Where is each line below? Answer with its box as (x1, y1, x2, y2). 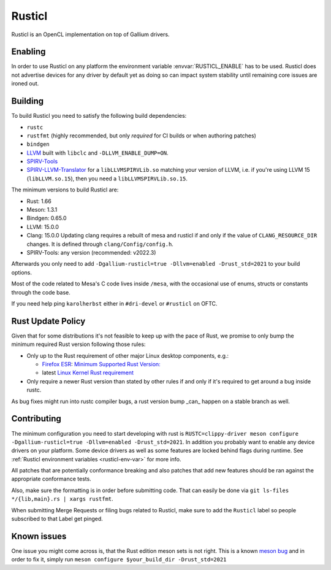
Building (11, 96, 44, 107)
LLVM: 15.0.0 (26, 223, 59, 230)
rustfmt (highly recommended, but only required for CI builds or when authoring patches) (26, 132, 257, 139)
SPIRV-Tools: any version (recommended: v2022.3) (26, 249, 156, 256)
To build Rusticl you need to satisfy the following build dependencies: (11, 112, 187, 120)
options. (11, 269, 32, 276)
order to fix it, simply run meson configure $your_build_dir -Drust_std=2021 (11, 556, 227, 563)
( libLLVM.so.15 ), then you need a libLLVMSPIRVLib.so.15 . (26, 175, 188, 182)
